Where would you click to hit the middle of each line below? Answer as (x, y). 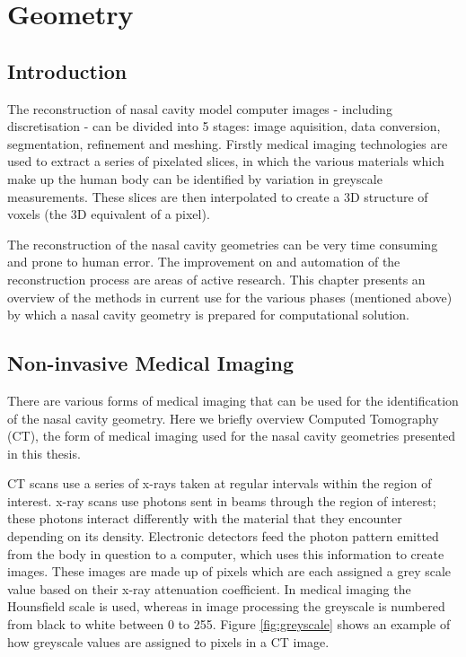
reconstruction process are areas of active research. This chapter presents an (216, 279)
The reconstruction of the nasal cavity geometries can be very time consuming (223, 244)
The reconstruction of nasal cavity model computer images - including (200, 108)
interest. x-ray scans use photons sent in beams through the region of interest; (222, 500)
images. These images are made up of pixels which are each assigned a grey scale (229, 571)
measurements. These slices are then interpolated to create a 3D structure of (218, 196)
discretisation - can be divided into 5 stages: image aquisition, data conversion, (224, 126)
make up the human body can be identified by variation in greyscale (195, 178)
